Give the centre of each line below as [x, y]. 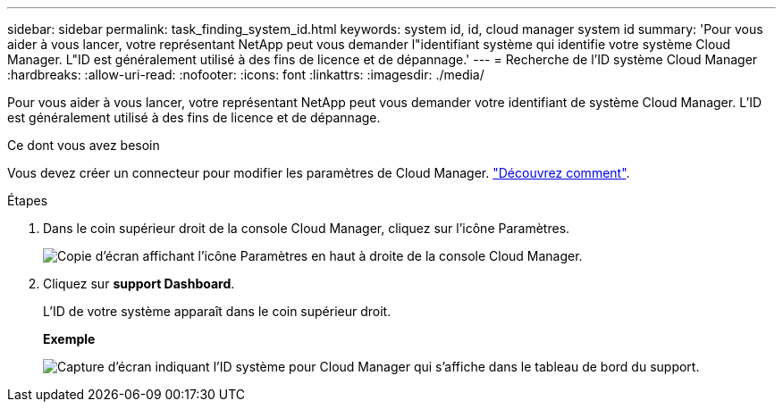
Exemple [69, 339]
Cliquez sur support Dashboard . [139, 284]
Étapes [28, 200]
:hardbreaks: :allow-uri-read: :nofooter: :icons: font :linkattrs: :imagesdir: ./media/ [246, 75]
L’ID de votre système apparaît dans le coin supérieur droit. [217, 311]
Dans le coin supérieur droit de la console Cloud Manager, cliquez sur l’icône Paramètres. [307, 228]
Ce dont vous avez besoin [84, 145]
